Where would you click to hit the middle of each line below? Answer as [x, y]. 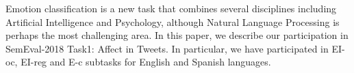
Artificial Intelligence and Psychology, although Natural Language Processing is [173, 21]
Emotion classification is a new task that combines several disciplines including [171, 8]
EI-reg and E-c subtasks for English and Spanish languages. [146, 62]
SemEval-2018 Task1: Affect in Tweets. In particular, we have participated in [167, 48]
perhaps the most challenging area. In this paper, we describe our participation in [177, 35]
